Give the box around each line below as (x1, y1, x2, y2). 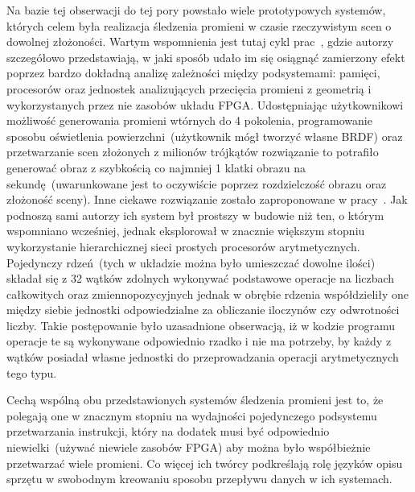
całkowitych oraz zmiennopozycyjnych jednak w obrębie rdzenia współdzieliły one (6, 285, 409, 302)
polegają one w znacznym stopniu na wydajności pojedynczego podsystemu (6, 407, 377, 424)
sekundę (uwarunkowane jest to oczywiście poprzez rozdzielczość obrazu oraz (6, 175, 387, 192)
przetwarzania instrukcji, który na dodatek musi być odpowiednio (6, 423, 330, 440)
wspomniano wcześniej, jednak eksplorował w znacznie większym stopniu (6, 222, 365, 239)
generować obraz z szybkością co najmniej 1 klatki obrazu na (6, 159, 306, 176)
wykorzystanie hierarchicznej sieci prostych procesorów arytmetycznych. (6, 238, 360, 254)
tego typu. (6, 364, 57, 381)
